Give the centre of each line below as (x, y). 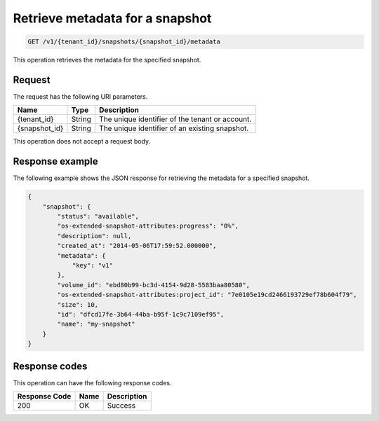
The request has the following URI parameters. (80, 97)
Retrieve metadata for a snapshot (112, 18)
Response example (55, 161)
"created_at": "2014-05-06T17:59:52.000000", (137, 246)
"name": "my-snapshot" (97, 324)
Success (121, 406)
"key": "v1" (93, 265)
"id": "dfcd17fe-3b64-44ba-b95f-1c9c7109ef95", (141, 314)
